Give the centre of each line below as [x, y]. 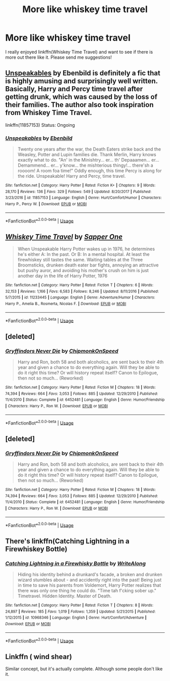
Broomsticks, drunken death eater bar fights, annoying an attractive [88, 265]
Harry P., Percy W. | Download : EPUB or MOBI [46, 204]
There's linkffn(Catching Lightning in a [68, 541]
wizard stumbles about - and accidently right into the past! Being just [90, 580]
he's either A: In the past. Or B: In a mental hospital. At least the [84, 254]
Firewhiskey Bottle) [36, 549]
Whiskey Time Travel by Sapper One [64, 237]
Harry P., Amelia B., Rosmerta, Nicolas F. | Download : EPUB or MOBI [66, 304]
